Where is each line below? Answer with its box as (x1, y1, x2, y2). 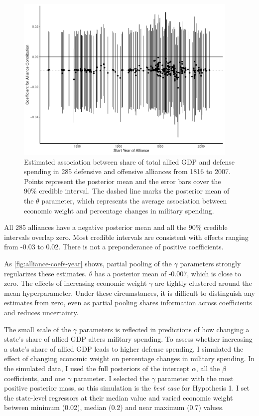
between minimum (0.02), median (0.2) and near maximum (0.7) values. (4, 402, 224, 413)
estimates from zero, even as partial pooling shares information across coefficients (4, 297, 252, 308)
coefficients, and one (4, 373, 65, 383)
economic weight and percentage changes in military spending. (24, 205, 214, 215)
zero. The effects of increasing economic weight (4, 278, 147, 288)
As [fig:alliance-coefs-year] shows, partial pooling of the (4, 258, 172, 269)
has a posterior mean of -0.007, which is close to (94, 268, 241, 278)
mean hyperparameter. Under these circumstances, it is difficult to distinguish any (4, 287, 255, 298)
